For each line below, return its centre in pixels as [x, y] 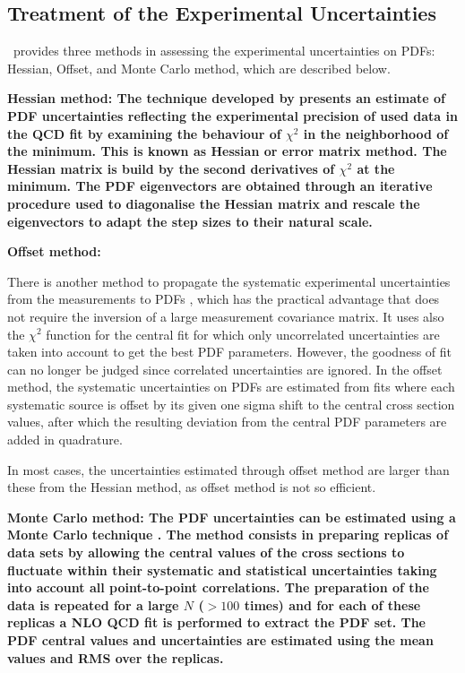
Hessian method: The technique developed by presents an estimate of [227, 98]
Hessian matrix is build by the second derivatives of [171, 168]
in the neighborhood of [376, 133]
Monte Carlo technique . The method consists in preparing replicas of [228, 535]
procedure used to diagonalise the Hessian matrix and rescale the [214, 203]
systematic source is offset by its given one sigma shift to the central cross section [231, 404]
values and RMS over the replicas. [116, 657]
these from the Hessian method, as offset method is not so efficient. [192, 487]
